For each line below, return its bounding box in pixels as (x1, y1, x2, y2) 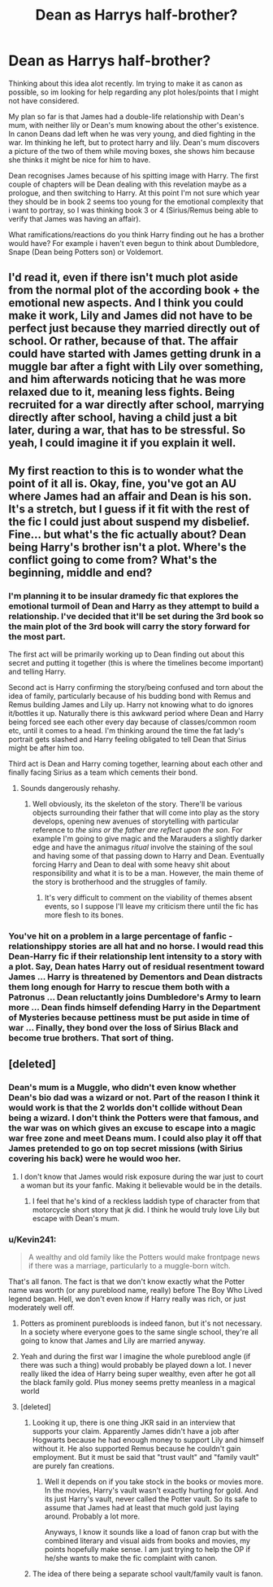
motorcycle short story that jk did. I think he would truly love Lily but (32, 1204, 260, 1215)
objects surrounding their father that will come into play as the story (32, 808, 260, 818)
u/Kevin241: (8, 1233, 57, 1245)
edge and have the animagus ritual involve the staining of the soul (32, 842, 253, 852)
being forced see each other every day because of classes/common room (8, 717, 257, 727)
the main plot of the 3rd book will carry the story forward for (8, 621, 250, 632)
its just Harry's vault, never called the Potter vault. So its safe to (44, 1493, 258, 1504)
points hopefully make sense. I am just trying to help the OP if (44, 1544, 250, 1554)
